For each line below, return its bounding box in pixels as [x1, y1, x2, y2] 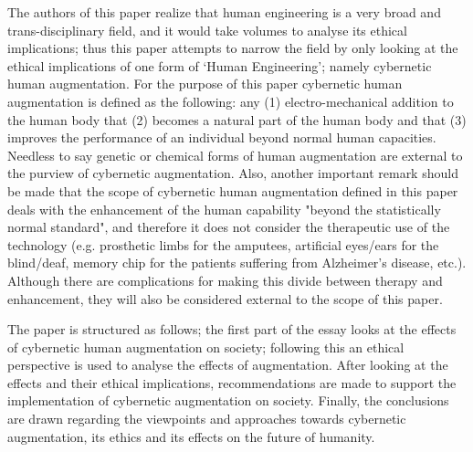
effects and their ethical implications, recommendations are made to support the [7, 373, 457, 392]
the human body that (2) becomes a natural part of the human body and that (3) [7, 110, 467, 129]
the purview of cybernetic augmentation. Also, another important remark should [7, 163, 458, 183]
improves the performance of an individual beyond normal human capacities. [7, 128, 436, 147]
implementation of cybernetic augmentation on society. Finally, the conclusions [7, 391, 449, 410]
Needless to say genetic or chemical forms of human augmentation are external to [7, 145, 463, 164]
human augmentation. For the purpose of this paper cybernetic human [7, 74, 403, 93]
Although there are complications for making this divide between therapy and [7, 270, 443, 289]
